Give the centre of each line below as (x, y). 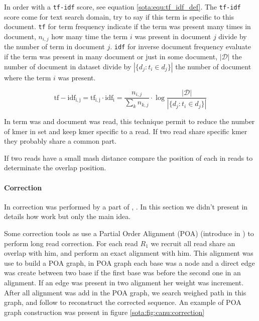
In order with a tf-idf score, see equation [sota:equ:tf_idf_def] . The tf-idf (122, 7)
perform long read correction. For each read (71, 243)
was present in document (173, 36)
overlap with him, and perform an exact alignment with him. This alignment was (129, 253)
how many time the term (90, 36)
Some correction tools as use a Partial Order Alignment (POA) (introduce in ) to (129, 233)
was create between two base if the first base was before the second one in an (122, 273)
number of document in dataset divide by (68, 66)
